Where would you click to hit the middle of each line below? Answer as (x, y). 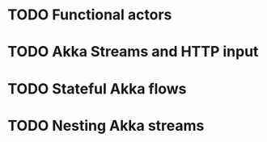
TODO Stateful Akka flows (97, 88)
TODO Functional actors (90, 15)
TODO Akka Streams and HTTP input (133, 52)
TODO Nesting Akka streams (106, 125)
